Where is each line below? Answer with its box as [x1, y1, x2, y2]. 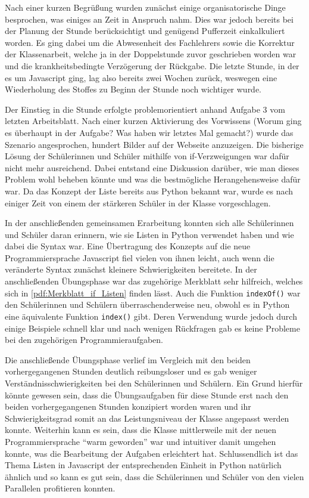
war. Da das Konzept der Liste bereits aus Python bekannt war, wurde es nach [5, 184, 294, 197]
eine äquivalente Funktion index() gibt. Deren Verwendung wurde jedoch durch [5, 310, 297, 322]
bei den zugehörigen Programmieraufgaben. [5, 333, 163, 346]
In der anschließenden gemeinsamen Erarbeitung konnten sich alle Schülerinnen [5, 216, 294, 229]
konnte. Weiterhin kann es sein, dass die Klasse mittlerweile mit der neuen [5, 423, 276, 436]
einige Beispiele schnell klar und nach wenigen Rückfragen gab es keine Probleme [5, 321, 300, 334]
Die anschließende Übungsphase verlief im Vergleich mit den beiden [5, 353, 251, 366]
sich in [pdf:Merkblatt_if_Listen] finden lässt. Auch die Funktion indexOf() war [5, 286, 301, 299]
